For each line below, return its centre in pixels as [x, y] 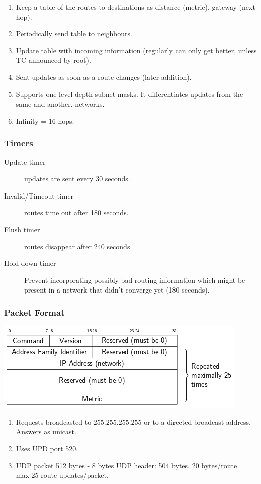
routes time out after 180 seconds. [76, 212]
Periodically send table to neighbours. [74, 33]
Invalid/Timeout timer [39, 195]
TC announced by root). [53, 60]
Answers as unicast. [46, 431]
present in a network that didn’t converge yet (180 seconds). [117, 290]
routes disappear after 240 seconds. [78, 246]
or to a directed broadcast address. [197, 421]
